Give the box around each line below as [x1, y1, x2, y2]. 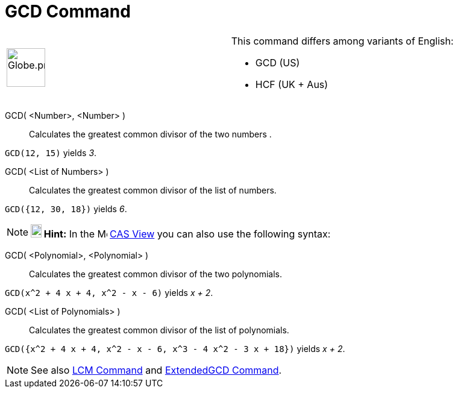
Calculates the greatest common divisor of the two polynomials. [29, 268, 283, 279]
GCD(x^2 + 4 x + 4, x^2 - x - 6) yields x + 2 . [5, 287, 213, 298]
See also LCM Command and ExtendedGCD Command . [31, 363, 282, 376]
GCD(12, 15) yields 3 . [5, 147, 97, 158]
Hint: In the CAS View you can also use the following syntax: [43, 227, 331, 240]
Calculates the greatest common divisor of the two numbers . [29, 128, 272, 139]
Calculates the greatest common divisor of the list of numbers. [29, 184, 277, 195]
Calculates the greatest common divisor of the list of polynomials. [29, 324, 289, 335]
